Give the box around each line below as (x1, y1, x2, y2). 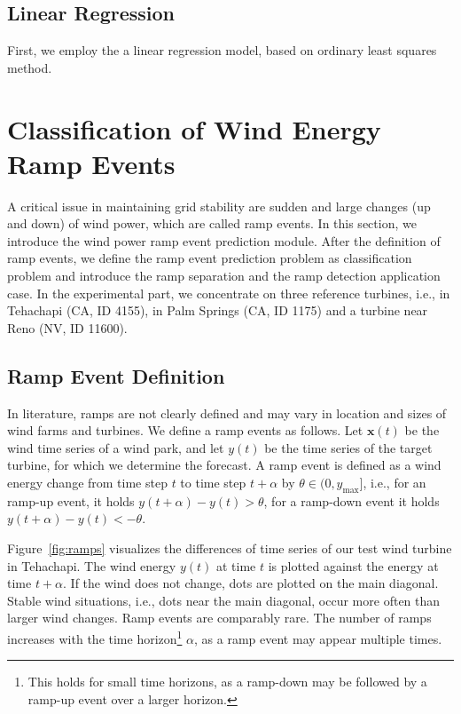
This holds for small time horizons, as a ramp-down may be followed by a (27, 672, 427, 691)
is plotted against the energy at (268, 556, 439, 575)
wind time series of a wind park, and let (7, 438, 224, 456)
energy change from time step (7, 473, 168, 492)
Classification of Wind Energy (7, 110, 381, 147)
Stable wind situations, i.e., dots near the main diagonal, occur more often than (7, 591, 441, 609)
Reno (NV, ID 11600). (7, 318, 128, 337)
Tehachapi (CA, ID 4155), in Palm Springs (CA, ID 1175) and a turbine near (7, 301, 428, 320)
